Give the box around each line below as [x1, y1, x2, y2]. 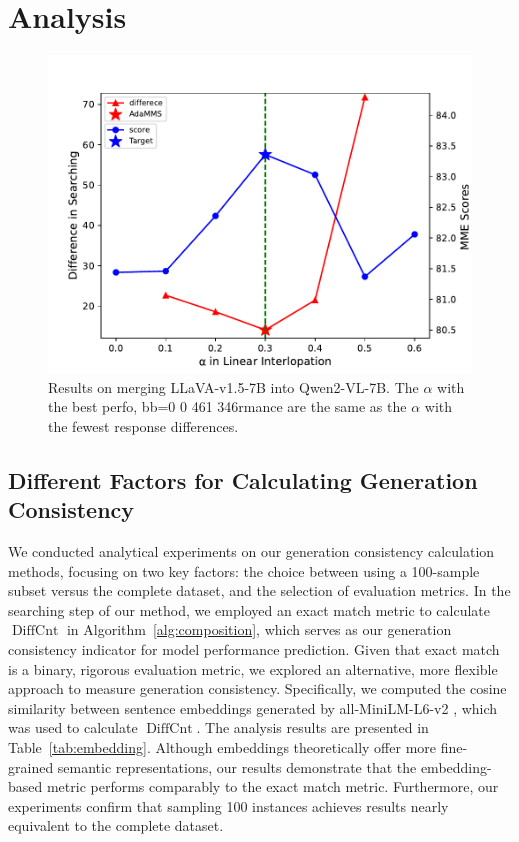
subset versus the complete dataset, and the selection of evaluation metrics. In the [8, 580, 511, 601]
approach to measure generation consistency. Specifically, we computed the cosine [8, 678, 507, 699]
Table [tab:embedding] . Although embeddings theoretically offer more [8, 737, 437, 758]
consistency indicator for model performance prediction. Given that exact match [8, 639, 500, 660]
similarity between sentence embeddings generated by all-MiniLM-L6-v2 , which [8, 697, 498, 718]
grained [8, 756, 54, 777]
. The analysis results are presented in [196, 717, 429, 738]
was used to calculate [8, 717, 138, 738]
